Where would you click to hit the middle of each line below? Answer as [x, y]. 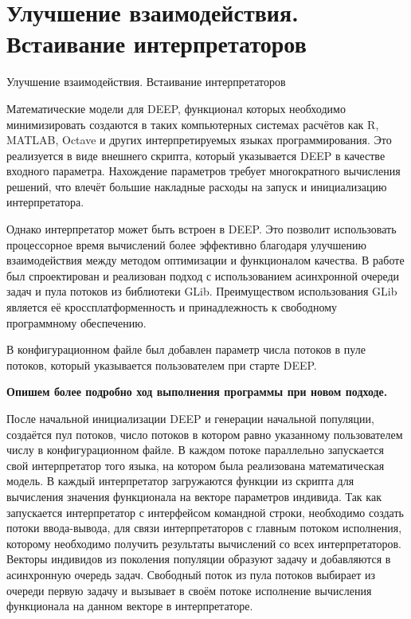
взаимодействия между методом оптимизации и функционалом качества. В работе [205, 260]
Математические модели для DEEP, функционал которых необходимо [176, 108]
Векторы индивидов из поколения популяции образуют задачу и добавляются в [199, 559]
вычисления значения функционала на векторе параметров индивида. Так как [194, 496]
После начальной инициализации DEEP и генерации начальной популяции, [190, 418]
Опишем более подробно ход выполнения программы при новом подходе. [197, 392]
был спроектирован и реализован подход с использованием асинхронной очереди [203, 275]
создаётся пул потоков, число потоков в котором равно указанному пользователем [205, 434]
